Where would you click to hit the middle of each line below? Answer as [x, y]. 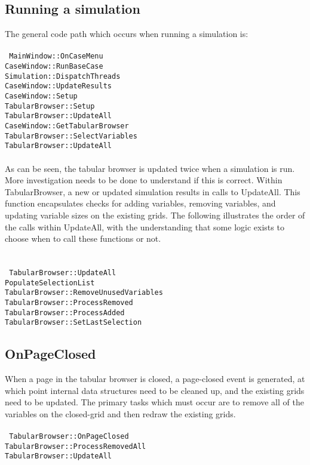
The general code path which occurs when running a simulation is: [127, 34]
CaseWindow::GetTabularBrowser [67, 126]
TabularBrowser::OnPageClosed [69, 436]
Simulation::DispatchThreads [63, 76]
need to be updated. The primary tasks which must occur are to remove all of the [154, 402]
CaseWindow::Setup [41, 96]
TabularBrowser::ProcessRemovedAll [76, 446]
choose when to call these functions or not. [83, 238]
